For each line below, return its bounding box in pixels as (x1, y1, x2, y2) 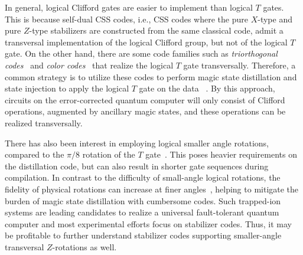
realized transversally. (5, 116, 83, 129)
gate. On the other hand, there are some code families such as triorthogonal (5, 47, 278, 60)
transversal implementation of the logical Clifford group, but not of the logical (5, 35, 288, 48)
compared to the (5, 148, 64, 161)
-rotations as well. (52, 240, 117, 253)
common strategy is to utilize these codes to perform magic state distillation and (5, 70, 297, 83)
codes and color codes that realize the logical (5, 58, 174, 71)
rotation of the (82, 148, 135, 161)
